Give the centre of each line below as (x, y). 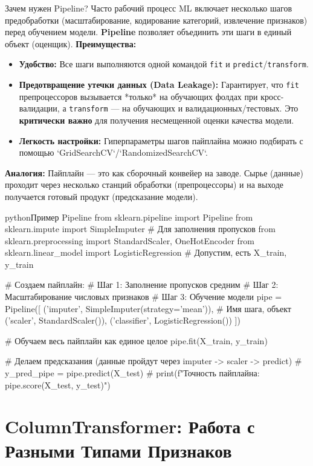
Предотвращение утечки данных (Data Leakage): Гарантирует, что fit (159, 85)
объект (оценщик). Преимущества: (71, 43)
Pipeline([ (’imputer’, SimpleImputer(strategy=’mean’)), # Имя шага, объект (148, 308)
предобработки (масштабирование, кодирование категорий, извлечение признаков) (156, 20)
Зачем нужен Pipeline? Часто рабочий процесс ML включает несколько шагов (149, 8)
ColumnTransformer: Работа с (130, 426)
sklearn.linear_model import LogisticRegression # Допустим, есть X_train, (146, 252)
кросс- (272, 96)
